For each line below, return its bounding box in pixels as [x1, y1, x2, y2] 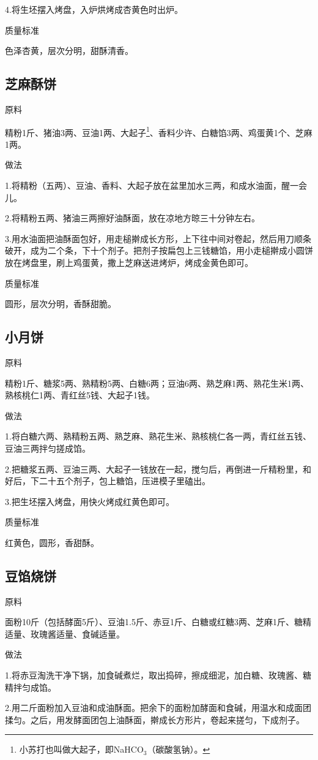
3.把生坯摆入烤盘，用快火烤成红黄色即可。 [5, 495, 174, 507]
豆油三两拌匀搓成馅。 [5, 441, 91, 454]
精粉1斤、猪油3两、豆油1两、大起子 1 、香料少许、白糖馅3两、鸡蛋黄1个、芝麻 [5, 124, 312, 139]
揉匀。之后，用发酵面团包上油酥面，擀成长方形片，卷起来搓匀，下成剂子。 [5, 713, 305, 726]
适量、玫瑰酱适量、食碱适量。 [5, 627, 125, 640]
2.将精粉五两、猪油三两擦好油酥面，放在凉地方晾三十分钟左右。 [5, 211, 260, 224]
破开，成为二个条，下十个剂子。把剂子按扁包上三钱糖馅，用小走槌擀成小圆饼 [5, 244, 313, 257]
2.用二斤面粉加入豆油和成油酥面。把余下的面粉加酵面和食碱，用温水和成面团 [5, 701, 311, 714]
